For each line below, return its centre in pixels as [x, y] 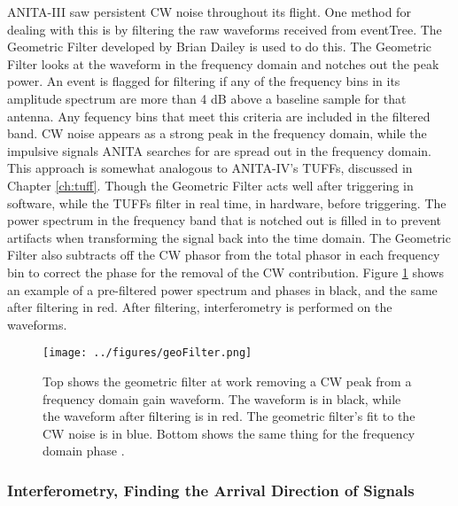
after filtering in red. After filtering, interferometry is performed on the [200, 307]
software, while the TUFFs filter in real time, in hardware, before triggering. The [227, 202]
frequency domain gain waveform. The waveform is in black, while [222, 398]
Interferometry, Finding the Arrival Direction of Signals [211, 490]
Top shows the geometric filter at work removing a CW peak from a [227, 381]
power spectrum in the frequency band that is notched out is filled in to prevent [225, 220]
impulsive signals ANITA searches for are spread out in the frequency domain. [219, 150]
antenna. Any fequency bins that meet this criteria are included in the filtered [219, 116]
